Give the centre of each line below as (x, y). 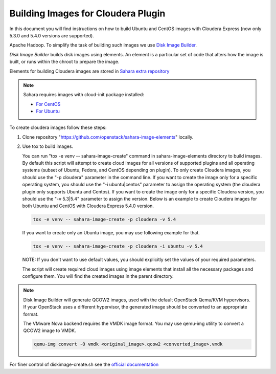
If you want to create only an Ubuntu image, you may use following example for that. (111, 233)
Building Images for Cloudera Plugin (87, 13)
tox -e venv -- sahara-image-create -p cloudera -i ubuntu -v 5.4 (118, 246)
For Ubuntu (48, 111)
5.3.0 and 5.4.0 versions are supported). (52, 35)
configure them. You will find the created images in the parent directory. (98, 276)
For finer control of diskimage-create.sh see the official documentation (84, 365)
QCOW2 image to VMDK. (50, 331)
